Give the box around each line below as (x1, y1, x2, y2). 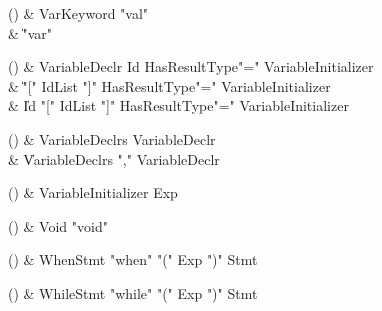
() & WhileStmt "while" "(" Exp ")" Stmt (8, 282, 258, 303)
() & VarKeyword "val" (8, 3, 149, 23)
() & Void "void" (8, 215, 108, 236)
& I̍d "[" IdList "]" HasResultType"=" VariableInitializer (8, 95, 349, 116)
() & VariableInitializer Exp (8, 182, 178, 203)
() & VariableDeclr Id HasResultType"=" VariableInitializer (8, 56, 374, 77)
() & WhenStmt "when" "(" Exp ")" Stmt (8, 249, 258, 270)
